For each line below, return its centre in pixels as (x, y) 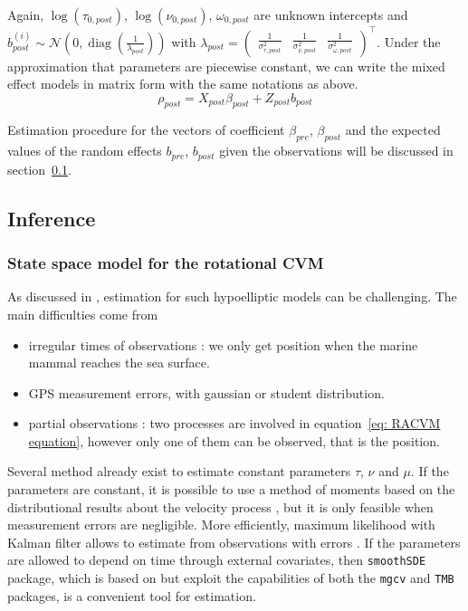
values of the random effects (85, 151)
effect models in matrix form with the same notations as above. (183, 84)
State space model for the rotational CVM (166, 263)
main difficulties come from (83, 314)
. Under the (409, 41)
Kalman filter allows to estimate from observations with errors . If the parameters (234, 542)
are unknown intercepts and (331, 14)
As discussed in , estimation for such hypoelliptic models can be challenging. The (232, 296)
